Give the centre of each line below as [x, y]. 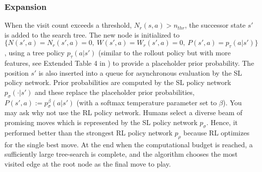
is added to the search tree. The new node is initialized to [92, 34]
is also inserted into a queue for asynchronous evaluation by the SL [140, 72]
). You [233, 102]
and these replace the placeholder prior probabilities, [115, 92]
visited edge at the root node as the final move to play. [88, 163]
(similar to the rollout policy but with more [164, 53]
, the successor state [215, 25]
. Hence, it [222, 122]
